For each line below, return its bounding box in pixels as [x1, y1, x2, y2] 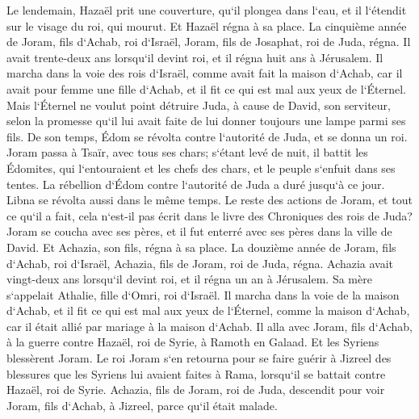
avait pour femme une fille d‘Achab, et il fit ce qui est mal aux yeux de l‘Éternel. [6, 80, 406, 97]
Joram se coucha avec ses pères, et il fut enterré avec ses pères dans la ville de [6, 223, 392, 240]
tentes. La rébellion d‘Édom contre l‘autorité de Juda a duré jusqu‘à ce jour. [6, 175, 385, 192]
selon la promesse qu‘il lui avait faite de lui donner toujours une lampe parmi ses [6, 112, 406, 129]
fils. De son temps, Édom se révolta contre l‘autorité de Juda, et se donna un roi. [6, 128, 408, 145]
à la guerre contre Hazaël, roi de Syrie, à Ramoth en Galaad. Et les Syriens [6, 333, 379, 350]
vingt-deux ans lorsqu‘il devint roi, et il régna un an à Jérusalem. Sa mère [6, 270, 372, 287]
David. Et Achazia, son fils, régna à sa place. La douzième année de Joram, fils [6, 238, 396, 255]
